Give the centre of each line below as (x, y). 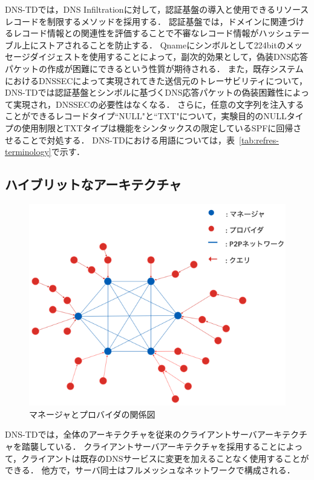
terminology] (28, 152)
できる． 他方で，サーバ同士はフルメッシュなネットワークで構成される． (150, 470)
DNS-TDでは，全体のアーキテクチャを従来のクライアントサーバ (131, 434)
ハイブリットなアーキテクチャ (93, 184)
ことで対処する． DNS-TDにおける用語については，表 (128, 140)
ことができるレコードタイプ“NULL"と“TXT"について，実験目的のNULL (146, 116)
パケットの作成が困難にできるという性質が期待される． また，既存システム (154, 68)
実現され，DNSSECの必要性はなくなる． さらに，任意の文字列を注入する (159, 104)
